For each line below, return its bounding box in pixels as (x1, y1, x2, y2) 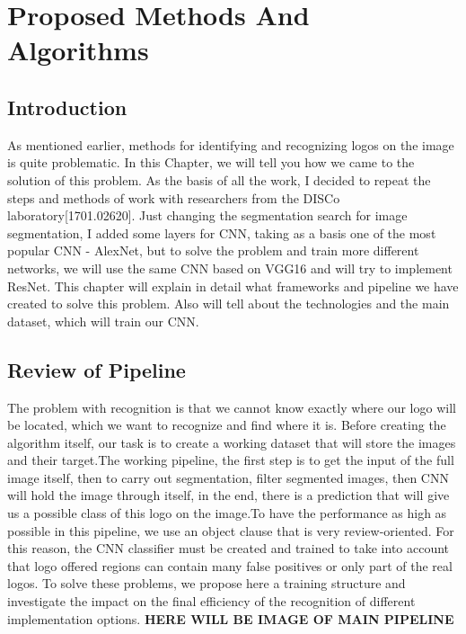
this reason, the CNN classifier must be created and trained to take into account (7, 539, 450, 558)
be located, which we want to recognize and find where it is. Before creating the (7, 415, 446, 434)
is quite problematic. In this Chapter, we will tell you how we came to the (7, 153, 415, 172)
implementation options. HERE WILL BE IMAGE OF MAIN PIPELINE (7, 609, 454, 628)
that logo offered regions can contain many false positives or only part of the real (7, 556, 453, 575)
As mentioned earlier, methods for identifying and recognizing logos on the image (7, 135, 454, 154)
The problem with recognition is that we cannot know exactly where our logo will (7, 397, 456, 416)
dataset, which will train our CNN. (7, 311, 199, 330)
